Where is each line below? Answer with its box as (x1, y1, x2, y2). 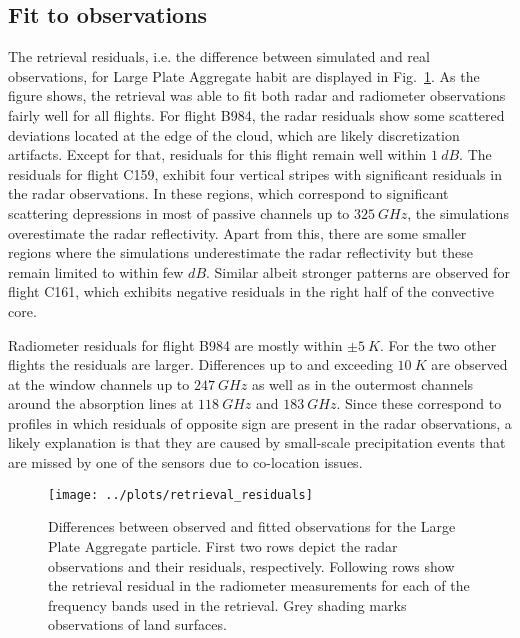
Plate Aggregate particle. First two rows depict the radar (48, 535, 398, 556)
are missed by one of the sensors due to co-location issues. (8, 452, 363, 473)
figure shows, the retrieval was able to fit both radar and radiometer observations (8, 85, 506, 106)
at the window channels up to (8, 373, 190, 394)
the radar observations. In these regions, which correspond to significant (8, 183, 449, 204)
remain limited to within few (8, 261, 184, 282)
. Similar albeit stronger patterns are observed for (206, 261, 510, 282)
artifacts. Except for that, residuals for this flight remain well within (8, 144, 427, 165)
